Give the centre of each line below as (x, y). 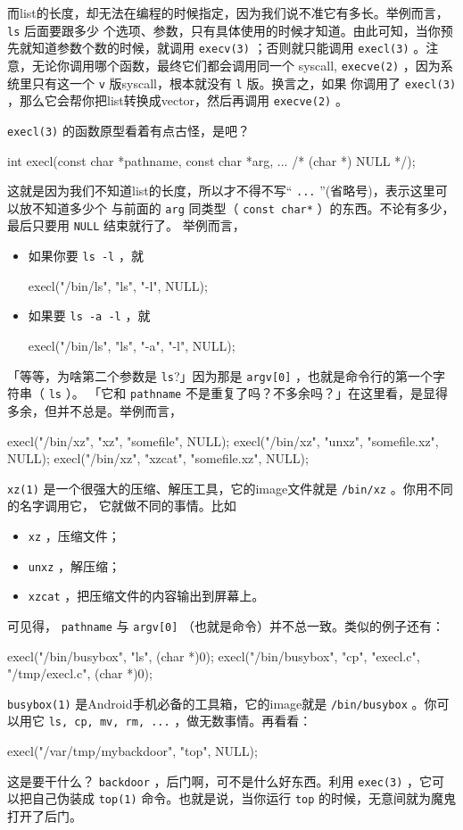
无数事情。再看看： (256, 721)
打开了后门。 (45, 815)
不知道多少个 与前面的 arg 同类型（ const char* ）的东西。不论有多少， (243, 207)
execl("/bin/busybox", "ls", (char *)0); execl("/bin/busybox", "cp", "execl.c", (214, 656)
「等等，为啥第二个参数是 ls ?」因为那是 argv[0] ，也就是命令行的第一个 (220, 375)
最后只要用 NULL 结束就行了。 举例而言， (126, 225)
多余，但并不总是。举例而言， (95, 410)
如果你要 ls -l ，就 (86, 256)
